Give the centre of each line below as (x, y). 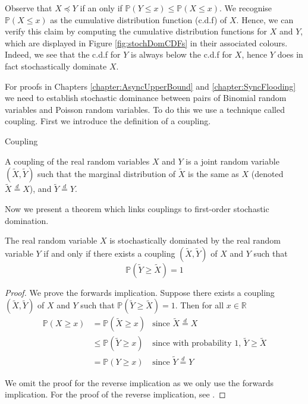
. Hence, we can (265, 19)
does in (290, 54)
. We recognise (246, 8)
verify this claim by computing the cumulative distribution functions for (136, 31)
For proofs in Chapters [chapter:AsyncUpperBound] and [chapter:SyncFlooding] (150, 86)
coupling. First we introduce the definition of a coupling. (108, 121)
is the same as (213, 174)
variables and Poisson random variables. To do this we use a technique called (145, 109)
